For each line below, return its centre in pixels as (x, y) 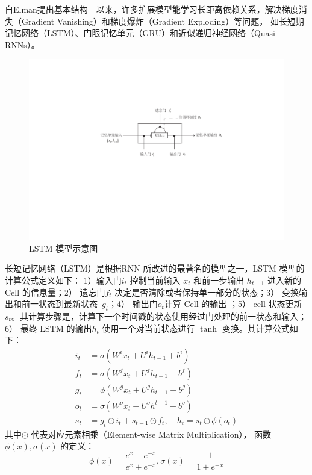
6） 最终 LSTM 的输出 (48, 328)
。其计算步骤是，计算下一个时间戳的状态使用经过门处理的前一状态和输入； (159, 316)
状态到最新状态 (68, 304)
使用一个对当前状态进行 (148, 328)
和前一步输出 (219, 280)
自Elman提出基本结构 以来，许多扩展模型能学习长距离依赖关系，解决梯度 (152, 9)
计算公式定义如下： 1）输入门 (63, 280)
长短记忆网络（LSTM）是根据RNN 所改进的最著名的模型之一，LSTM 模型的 (155, 268)
